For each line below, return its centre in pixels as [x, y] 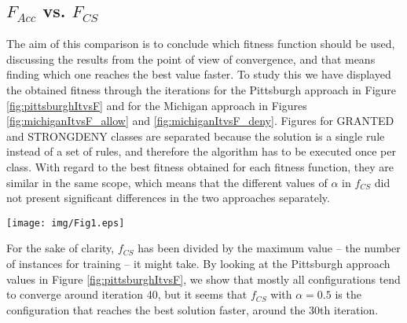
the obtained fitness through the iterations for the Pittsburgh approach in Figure [202, 89]
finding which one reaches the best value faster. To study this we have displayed [199, 74]
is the [348, 294]
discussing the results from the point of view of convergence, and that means [191, 59]
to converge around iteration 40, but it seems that [127, 294]
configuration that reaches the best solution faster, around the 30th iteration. [192, 309]
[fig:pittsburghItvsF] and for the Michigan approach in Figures [157, 105]
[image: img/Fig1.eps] [66, 223]
